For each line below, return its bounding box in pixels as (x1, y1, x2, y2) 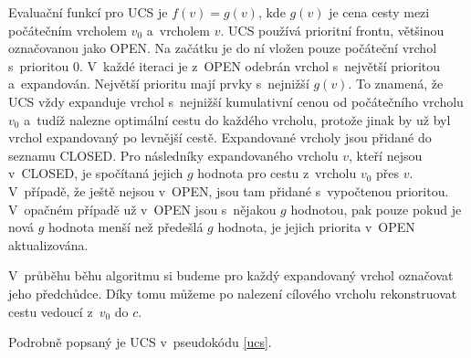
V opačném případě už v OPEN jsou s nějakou (8, 199, 277, 218)
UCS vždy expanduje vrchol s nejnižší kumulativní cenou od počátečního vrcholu (8, 91, 464, 111)
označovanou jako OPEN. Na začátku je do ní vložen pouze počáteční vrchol (8, 38, 437, 58)
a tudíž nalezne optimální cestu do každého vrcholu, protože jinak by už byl (24, 110, 451, 129)
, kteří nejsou (349, 145, 423, 164)
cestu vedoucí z (8, 301, 93, 321)
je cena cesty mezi (329, 3, 430, 21)
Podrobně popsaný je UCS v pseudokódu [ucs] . (8, 332, 272, 352)
